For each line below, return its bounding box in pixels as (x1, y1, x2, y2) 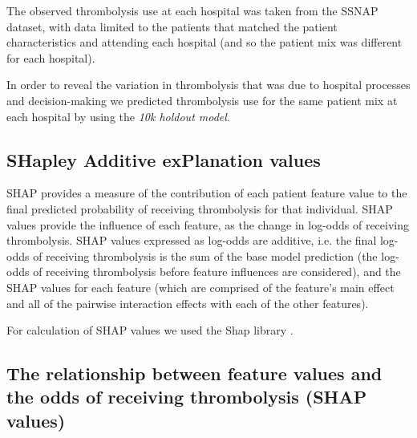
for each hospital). (6, 49, 95, 66)
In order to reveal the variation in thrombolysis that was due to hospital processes (6, 76, 411, 93)
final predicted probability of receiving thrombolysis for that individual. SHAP (6, 200, 393, 217)
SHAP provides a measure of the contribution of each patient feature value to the (6, 185, 407, 201)
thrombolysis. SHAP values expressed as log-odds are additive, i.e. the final (6, 232, 377, 249)
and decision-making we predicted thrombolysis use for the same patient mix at (6, 91, 398, 108)
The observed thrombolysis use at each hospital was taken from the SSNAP (6, 2, 379, 18)
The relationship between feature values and (6, 361, 383, 386)
